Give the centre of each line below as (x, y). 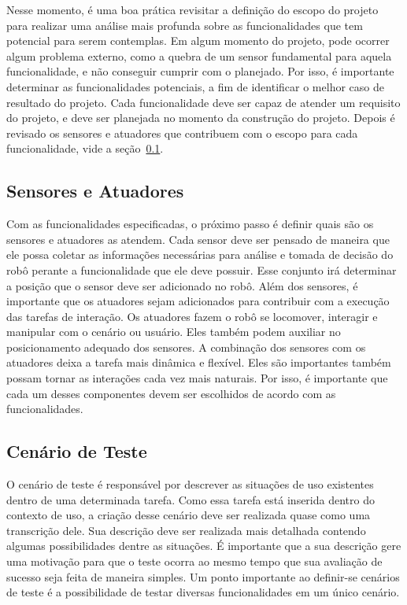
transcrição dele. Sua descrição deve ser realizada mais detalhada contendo (186, 530)
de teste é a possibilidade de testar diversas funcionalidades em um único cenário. (203, 592)
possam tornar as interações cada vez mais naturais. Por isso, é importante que (197, 378)
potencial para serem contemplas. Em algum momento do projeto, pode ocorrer (198, 41)
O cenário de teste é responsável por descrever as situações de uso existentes (190, 484)
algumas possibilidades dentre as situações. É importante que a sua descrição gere (204, 546)
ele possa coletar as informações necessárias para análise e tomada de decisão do (200, 255)
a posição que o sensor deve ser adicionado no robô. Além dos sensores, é (182, 285)
